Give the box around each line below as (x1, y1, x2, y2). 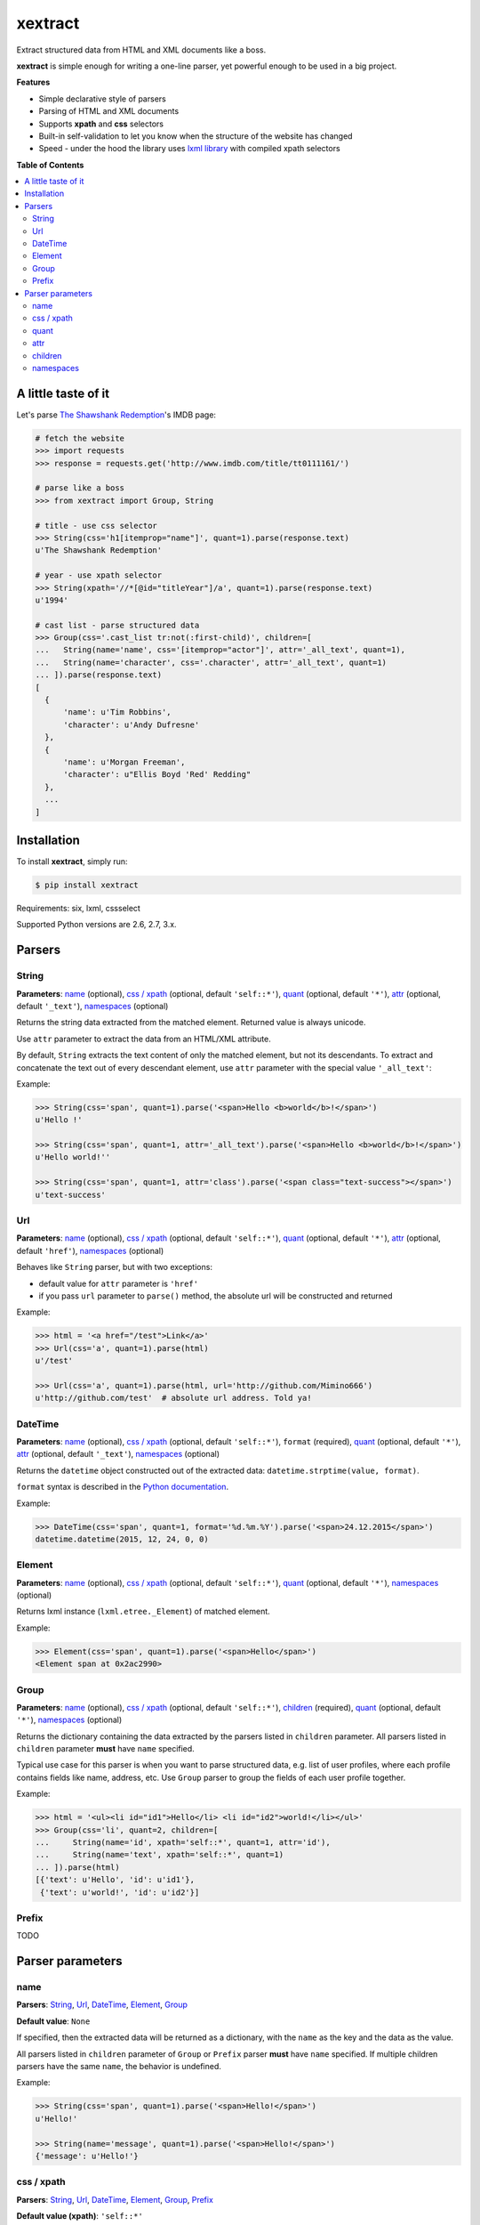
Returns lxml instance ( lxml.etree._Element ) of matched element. (16, 1606, 270, 1617)
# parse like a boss (35, 483, 124, 493)
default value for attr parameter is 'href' (38, 1278, 199, 1289)
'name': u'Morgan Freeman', (63, 756, 186, 767)
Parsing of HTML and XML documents (38, 106, 180, 117)
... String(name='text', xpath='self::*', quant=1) (35, 1849, 284, 1860)
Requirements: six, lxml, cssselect (16, 903, 141, 913)
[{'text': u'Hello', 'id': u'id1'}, (35, 1874, 196, 1885)
